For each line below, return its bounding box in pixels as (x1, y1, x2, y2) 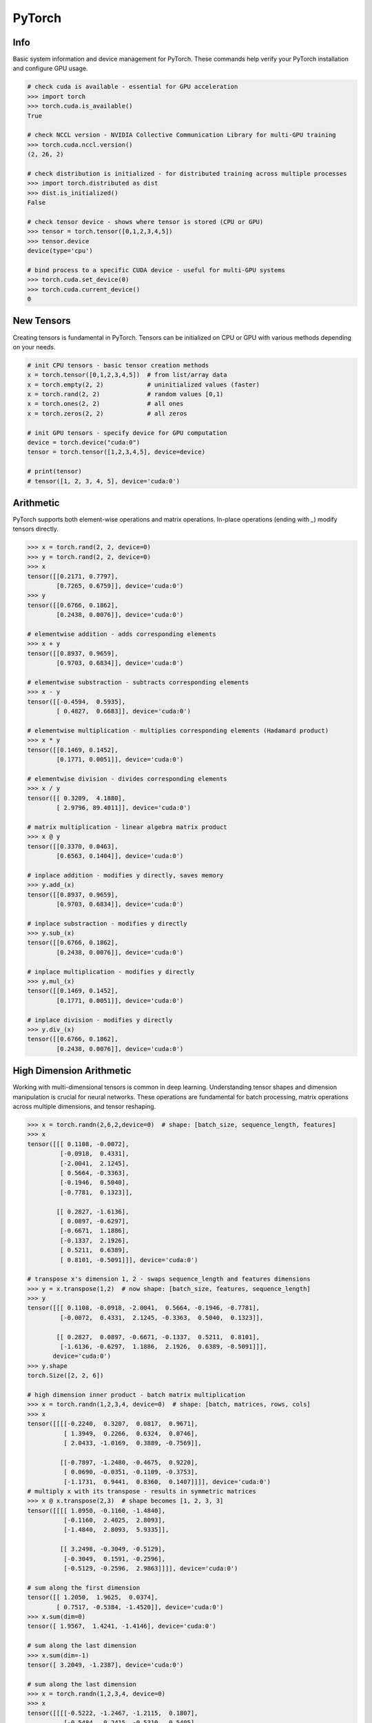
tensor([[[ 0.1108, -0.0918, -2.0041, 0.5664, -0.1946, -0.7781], (27, 1304, 260, 1312)
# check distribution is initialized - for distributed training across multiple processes (27, 170, 347, 177)
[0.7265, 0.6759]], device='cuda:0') (56, 582, 184, 590)
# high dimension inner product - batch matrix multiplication (27, 1391, 246, 1398)
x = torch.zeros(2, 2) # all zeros (27, 409, 187, 417)
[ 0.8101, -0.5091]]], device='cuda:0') (59, 1256, 198, 1264)
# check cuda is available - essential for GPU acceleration (27, 83, 238, 91)
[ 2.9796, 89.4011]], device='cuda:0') (56, 804, 191, 812)
